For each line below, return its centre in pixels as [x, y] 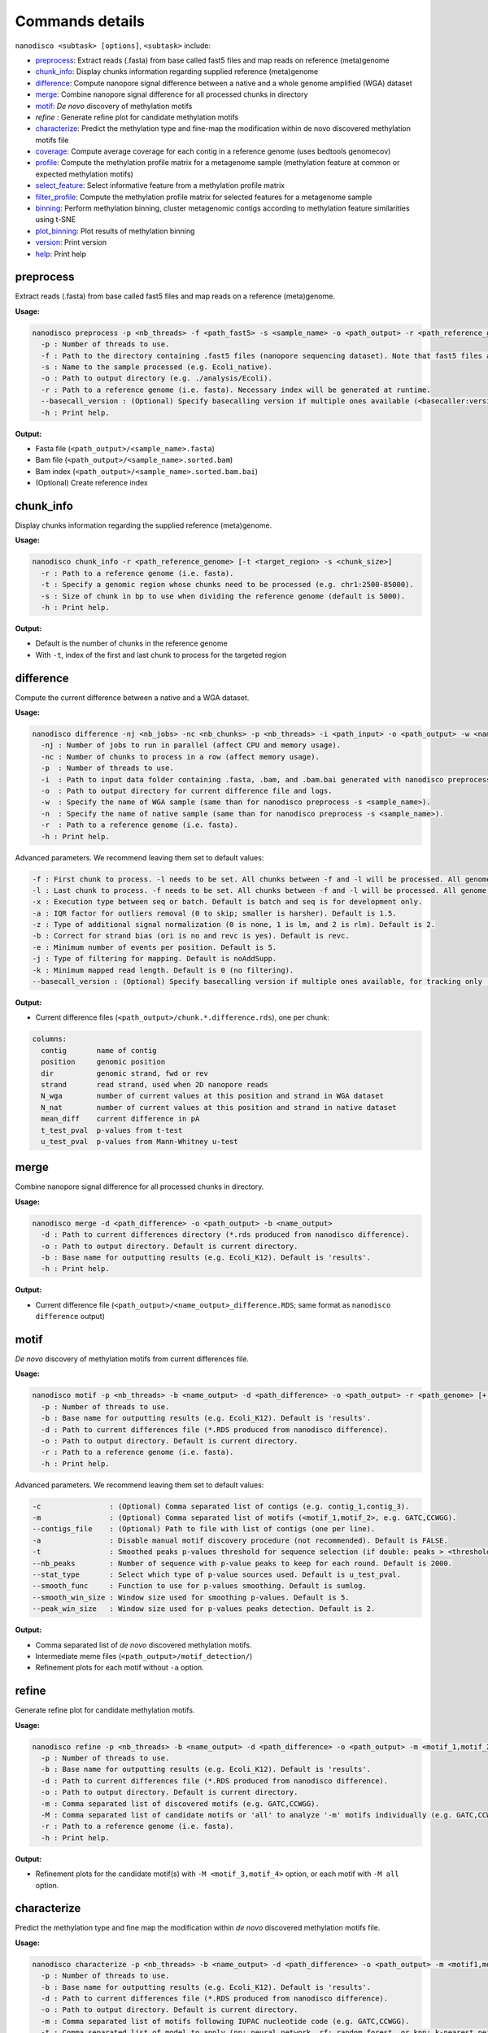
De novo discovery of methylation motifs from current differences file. [132, 1359]
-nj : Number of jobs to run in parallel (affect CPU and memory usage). [191, 745]
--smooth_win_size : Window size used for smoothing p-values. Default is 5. [191, 1597]
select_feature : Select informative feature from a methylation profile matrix [160, 185]
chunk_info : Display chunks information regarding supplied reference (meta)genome [177, 72]
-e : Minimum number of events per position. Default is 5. [155, 947]
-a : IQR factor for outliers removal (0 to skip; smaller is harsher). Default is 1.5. [215, 913]
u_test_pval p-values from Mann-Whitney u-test [140, 1141]
